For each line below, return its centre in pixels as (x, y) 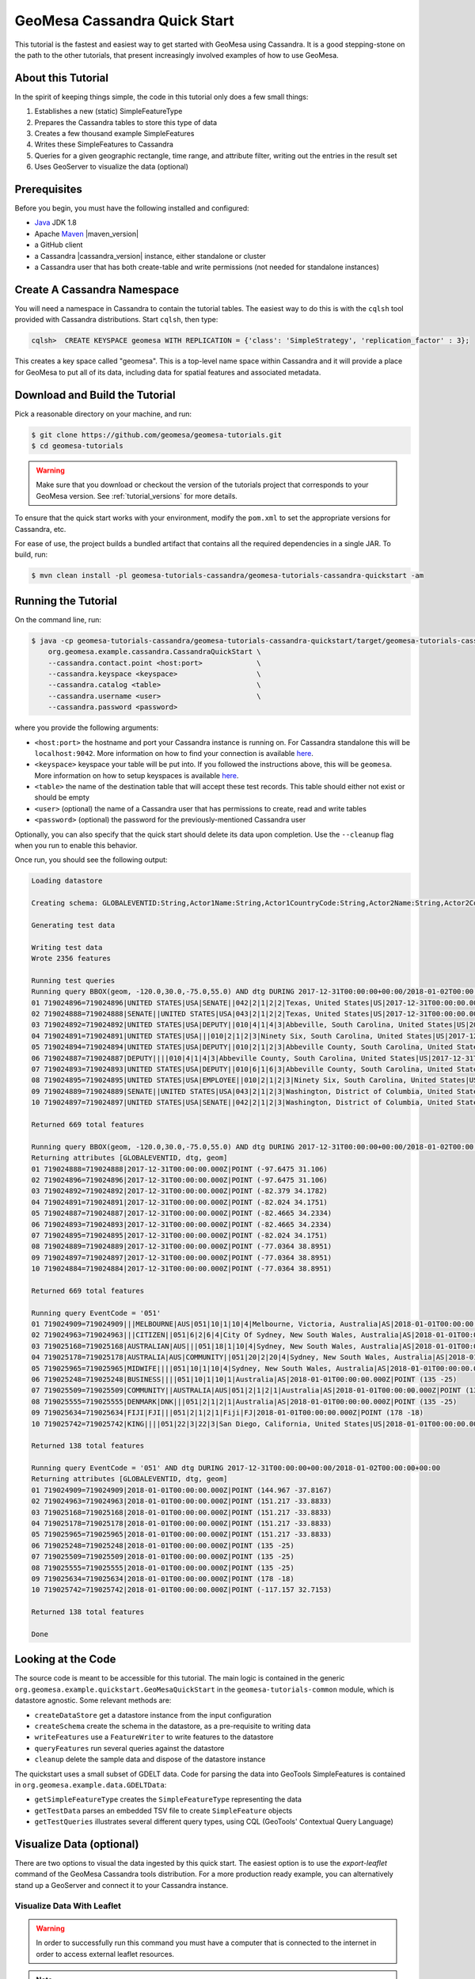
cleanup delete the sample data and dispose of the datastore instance (150, 1759)
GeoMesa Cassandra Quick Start (125, 21)
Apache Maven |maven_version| (86, 234)
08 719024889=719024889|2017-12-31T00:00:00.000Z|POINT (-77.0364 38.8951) (182, 1246)
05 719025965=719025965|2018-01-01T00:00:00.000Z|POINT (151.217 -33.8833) (182, 1535)
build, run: (31, 555)
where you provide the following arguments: (86, 727)
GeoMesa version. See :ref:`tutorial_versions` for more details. (137, 496)
